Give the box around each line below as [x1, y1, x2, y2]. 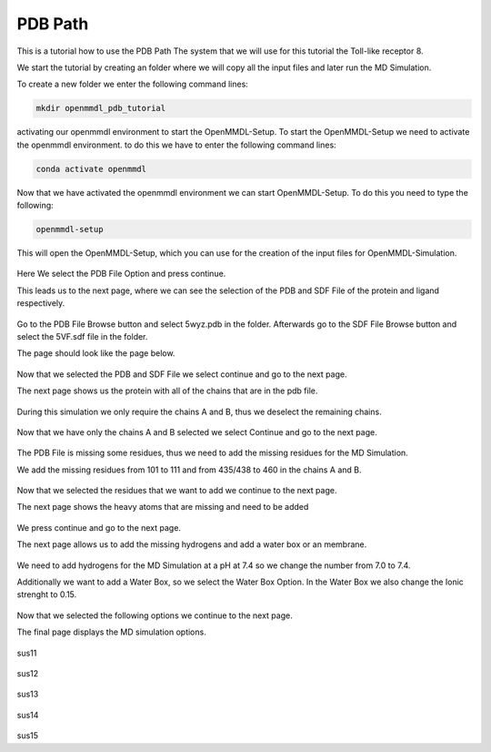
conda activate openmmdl [35, 164, 147, 174]
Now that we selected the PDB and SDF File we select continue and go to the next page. [16, 369, 347, 380]
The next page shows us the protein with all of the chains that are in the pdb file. [16, 385, 318, 396]
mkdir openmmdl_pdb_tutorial [35, 103, 166, 114]
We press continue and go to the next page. [16, 522, 182, 533]
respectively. [16, 298, 65, 309]
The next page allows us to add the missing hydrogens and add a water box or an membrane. [16, 539, 367, 550]
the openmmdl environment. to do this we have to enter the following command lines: [16, 139, 336, 150]
